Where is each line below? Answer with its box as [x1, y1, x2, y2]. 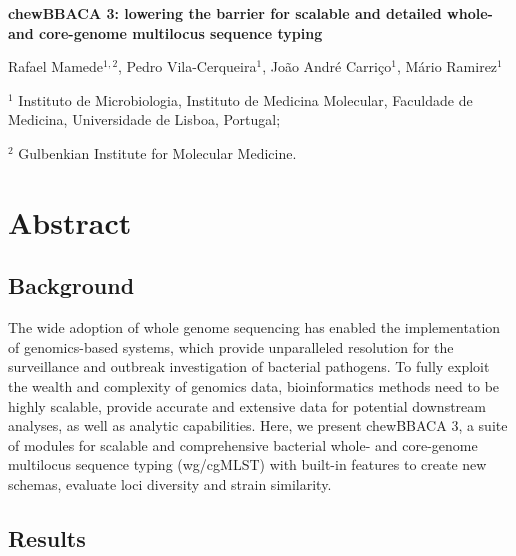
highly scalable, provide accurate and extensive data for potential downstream [8, 395, 486, 416]
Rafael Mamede [8, 56, 104, 77]
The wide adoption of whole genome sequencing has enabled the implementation [8, 317, 501, 338]
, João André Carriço [262, 56, 392, 77]
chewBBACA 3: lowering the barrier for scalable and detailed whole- [8, 3, 493, 23]
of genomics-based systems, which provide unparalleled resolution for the [8, 336, 454, 357]
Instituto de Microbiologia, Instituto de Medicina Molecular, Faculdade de [18, 89, 473, 110]
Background [8, 270, 135, 301]
